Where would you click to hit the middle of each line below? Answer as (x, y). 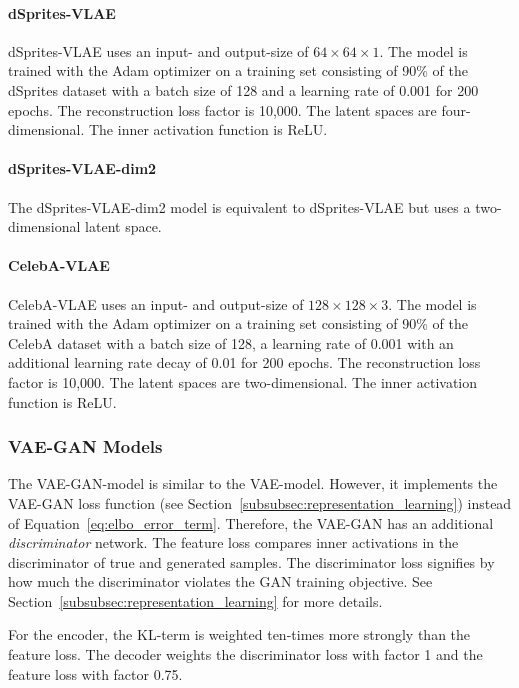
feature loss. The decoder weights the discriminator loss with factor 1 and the (245, 654)
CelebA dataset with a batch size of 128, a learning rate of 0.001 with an (231, 342)
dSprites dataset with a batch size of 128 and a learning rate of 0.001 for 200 (243, 89)
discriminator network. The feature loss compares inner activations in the (233, 542)
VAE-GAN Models (85, 446)
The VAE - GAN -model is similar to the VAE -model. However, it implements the (253, 483)
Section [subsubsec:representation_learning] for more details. (195, 600)
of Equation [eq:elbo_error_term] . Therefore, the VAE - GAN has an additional (251, 522)
